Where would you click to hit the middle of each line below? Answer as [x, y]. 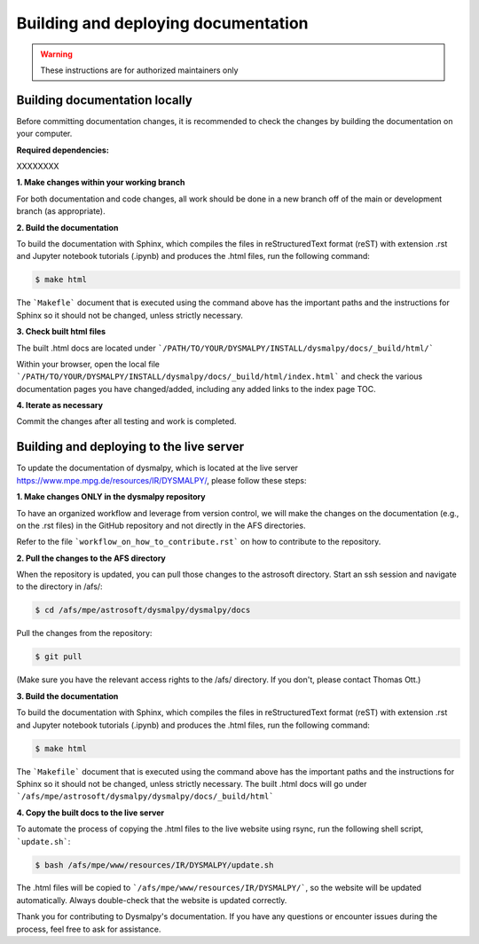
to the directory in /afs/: [59, 586]
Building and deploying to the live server [130, 447]
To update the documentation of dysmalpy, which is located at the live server [157, 468]
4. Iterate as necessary [60, 405]
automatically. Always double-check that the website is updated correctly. [152, 900]
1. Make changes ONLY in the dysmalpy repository [111, 497]
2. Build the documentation [67, 227]
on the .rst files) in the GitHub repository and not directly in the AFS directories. [161, 525]
